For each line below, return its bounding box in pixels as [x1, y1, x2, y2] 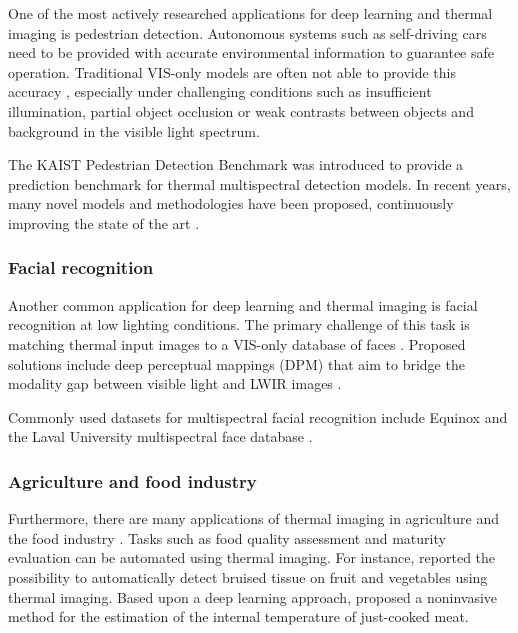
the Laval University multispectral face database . [8, 426, 313, 447]
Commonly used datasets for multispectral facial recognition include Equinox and [8, 406, 508, 427]
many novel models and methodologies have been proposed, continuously [8, 193, 454, 214]
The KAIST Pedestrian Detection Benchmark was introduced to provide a [8, 154, 464, 175]
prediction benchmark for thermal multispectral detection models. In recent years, [8, 173, 511, 194]
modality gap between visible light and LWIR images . [8, 373, 342, 394]
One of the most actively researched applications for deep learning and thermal [8, 3, 493, 23]
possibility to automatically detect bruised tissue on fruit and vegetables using [8, 566, 488, 587]
